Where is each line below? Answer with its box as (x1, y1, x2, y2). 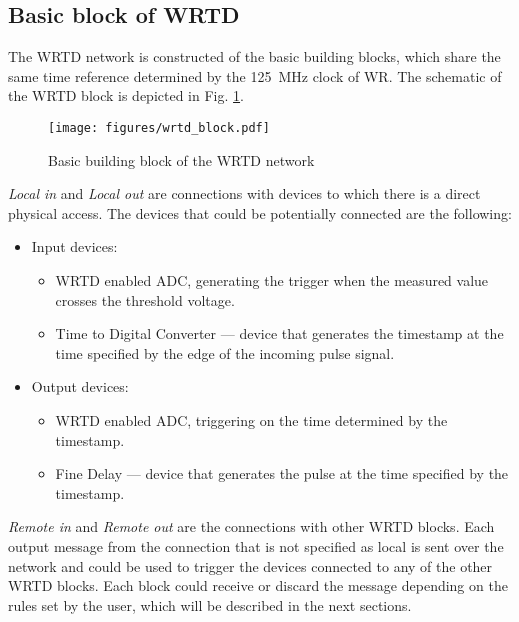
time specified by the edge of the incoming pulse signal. (55, 342, 395, 363)
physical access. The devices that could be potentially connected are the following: (8, 202, 512, 223)
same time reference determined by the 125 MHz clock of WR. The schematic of (8, 65, 502, 86)
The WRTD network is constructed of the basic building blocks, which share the (8, 46, 501, 67)
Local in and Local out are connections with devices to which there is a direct (8, 183, 481, 204)
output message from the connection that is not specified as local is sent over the (8, 535, 504, 556)
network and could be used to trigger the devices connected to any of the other (8, 555, 493, 576)
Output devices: (31, 376, 129, 397)
